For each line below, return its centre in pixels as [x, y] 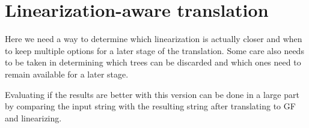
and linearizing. [33, 117]
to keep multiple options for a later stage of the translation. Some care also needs [154, 50]
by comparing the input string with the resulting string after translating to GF [150, 106]
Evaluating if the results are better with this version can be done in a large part [152, 94]
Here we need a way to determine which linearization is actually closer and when [154, 39]
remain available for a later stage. [67, 74]
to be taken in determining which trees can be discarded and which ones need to [153, 62]
